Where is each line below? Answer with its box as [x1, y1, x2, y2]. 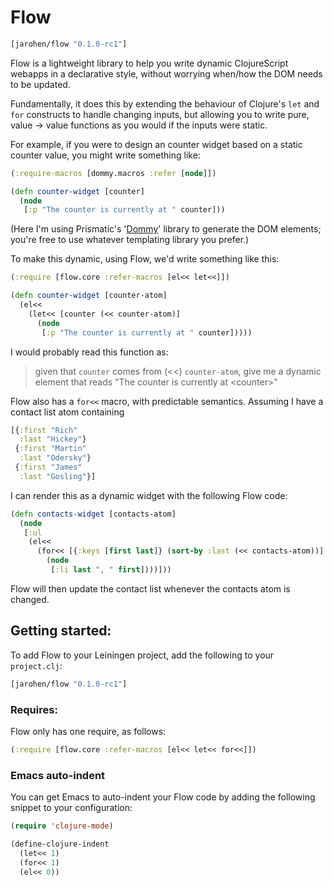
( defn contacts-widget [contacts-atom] [10, 509, 177, 519]
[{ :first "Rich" [10, 425, 78, 435]
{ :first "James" [14, 462, 83, 473]
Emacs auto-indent [10, 768, 106, 782]
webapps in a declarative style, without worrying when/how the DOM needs [10, 67, 323, 80]
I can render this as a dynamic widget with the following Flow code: [10, 489, 288, 501]
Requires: [10, 702, 58, 716]
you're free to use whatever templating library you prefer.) [10, 234, 250, 246]
